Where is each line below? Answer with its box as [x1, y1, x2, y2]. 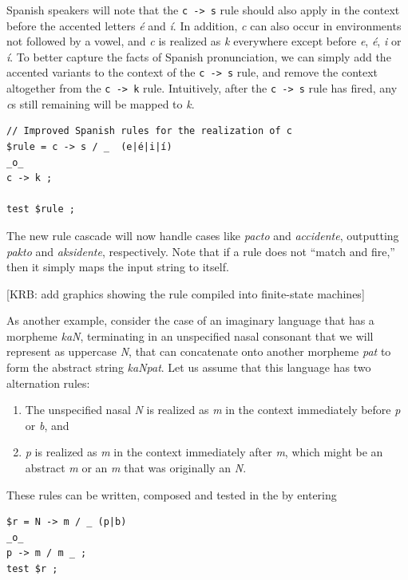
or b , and [25, 416, 69, 433]
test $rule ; [6, 203, 75, 215]
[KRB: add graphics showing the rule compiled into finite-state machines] [6, 285, 365, 302]
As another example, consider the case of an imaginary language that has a [6, 312, 374, 329]
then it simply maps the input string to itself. [6, 258, 229, 275]
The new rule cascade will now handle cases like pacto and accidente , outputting [6, 227, 399, 243]
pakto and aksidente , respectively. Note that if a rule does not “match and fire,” [6, 243, 395, 259]
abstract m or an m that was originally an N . [25, 460, 247, 476]
